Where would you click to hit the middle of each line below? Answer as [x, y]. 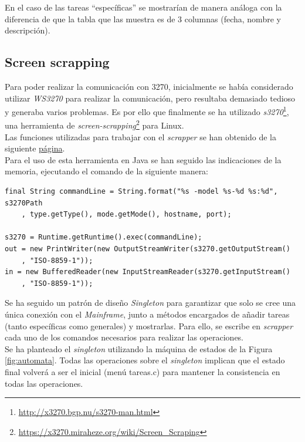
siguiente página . [35, 148]
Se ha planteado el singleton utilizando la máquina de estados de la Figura [139, 348]
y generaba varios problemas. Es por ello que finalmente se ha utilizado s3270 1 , [147, 111]
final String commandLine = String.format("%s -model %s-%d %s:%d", [141, 192]
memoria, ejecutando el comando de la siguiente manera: [107, 171]
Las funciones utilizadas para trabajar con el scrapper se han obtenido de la [140, 136]
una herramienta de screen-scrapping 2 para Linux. [94, 124]
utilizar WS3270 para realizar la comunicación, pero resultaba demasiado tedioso [150, 98]
